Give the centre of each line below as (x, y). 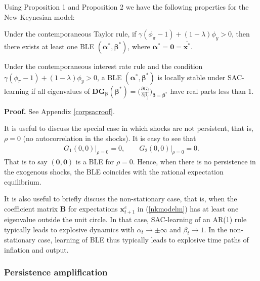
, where (139, 46)
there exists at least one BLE (49, 46)
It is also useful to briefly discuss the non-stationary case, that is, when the (121, 199)
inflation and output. (36, 249)
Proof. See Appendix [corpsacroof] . (59, 111)
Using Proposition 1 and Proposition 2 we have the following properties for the (126, 7)
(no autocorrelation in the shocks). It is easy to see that (110, 138)
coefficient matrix (31, 208)
